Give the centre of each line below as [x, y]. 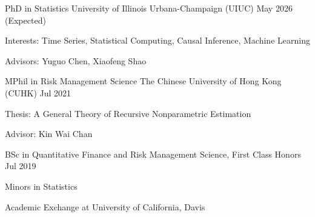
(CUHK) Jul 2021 [38, 92]
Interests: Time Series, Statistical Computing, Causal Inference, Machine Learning [157, 40]
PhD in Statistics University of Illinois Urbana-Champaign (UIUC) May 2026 [149, 8]
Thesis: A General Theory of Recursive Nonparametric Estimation [128, 113]
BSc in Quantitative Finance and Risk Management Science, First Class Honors [153, 154]
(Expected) [25, 20]
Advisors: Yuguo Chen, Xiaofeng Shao [76, 60]
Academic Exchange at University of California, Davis [105, 206]
